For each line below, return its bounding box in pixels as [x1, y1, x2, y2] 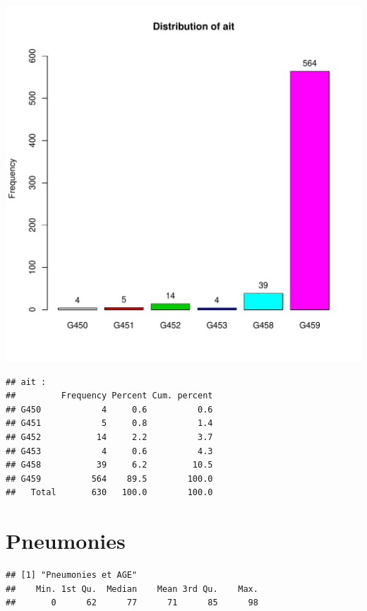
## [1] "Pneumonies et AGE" [6, 570, 138, 581]
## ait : [6, 376, 47, 387]
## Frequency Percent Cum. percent [6, 391, 213, 401]
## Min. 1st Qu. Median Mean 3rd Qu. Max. [6, 583, 258, 594]
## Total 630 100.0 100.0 [6, 487, 213, 498]
